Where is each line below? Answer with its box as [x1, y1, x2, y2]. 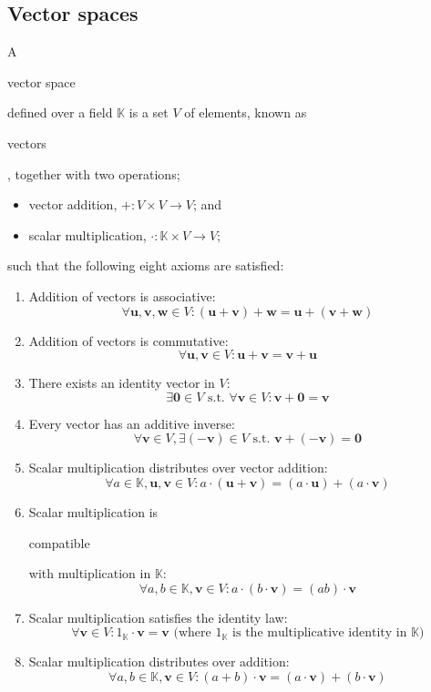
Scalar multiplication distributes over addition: [28, 652, 290, 671]
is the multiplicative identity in [232, 626, 407, 640]
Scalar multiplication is [28, 502, 159, 521]
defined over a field [7, 103, 113, 122]
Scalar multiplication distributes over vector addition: [28, 458, 328, 477]
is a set [128, 103, 169, 122]
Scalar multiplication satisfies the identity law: [28, 607, 288, 626]
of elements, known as [184, 103, 307, 122]
